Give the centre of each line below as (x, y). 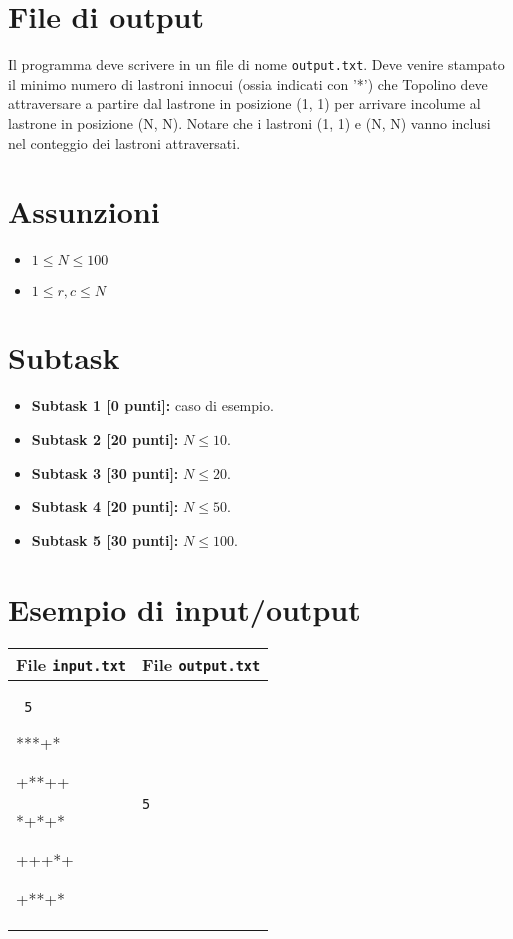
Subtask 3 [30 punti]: (105, 472)
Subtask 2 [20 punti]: (105, 439)
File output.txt (201, 664)
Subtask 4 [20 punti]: (105, 506)
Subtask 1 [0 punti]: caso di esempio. (152, 405)
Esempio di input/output (184, 608)
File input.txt (71, 664)
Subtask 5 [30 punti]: (105, 539)
